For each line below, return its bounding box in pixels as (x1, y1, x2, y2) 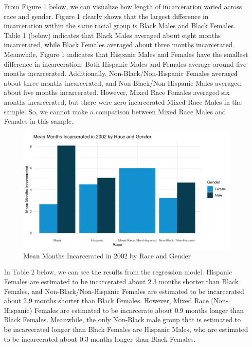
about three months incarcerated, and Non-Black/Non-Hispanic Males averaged (4, 77, 241, 88)
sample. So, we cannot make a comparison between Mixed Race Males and (4, 106, 226, 116)
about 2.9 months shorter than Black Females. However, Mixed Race (4, 295, 209, 306)
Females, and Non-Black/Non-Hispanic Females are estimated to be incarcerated (4, 286, 244, 296)
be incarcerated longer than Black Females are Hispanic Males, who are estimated (4, 324, 248, 334)
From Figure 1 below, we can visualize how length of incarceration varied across (4, 1, 242, 11)
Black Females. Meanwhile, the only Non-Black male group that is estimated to (4, 314, 241, 325)
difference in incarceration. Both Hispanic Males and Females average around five (4, 58, 247, 69)
